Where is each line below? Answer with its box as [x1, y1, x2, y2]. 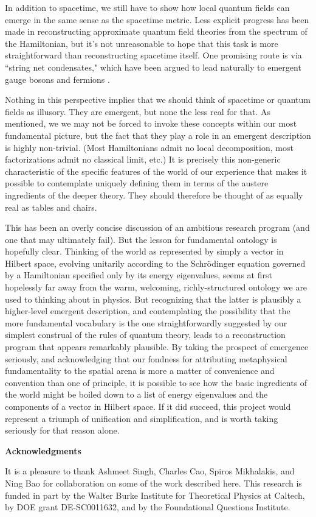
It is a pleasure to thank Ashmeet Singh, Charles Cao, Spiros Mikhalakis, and [5, 465, 295, 477]
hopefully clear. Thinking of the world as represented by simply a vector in [5, 245, 284, 258]
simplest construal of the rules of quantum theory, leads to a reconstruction [5, 328, 286, 341]
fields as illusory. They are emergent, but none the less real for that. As [5, 105, 270, 118]
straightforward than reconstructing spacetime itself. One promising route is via [5, 49, 302, 62]
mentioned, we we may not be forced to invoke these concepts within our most [5, 117, 297, 130]
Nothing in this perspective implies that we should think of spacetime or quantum [5, 93, 311, 106]
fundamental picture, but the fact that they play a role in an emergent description [5, 128, 311, 141]
